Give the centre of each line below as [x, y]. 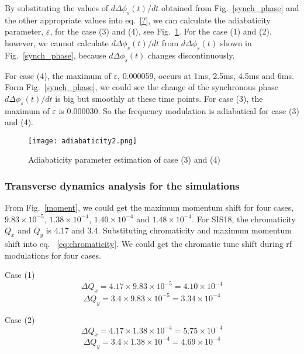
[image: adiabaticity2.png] [83, 141]
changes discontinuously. [191, 55]
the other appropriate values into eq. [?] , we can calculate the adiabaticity [138, 20]
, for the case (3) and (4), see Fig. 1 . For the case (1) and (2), [161, 31]
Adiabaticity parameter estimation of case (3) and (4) [124, 159]
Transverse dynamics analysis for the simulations [122, 185]
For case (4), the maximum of [58, 75]
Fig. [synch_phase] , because [56, 55]
